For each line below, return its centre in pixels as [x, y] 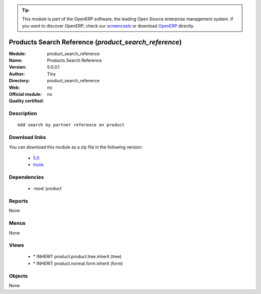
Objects [18, 276]
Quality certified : [27, 101]
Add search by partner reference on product [71, 125]
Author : [17, 74]
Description [23, 114]
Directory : [19, 81]
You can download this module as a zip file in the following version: [76, 147]
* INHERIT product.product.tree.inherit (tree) [77, 257]
